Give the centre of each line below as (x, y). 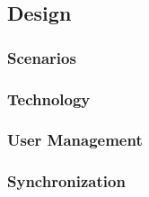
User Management (75, 140)
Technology (49, 98)
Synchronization (66, 181)
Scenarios (42, 57)
